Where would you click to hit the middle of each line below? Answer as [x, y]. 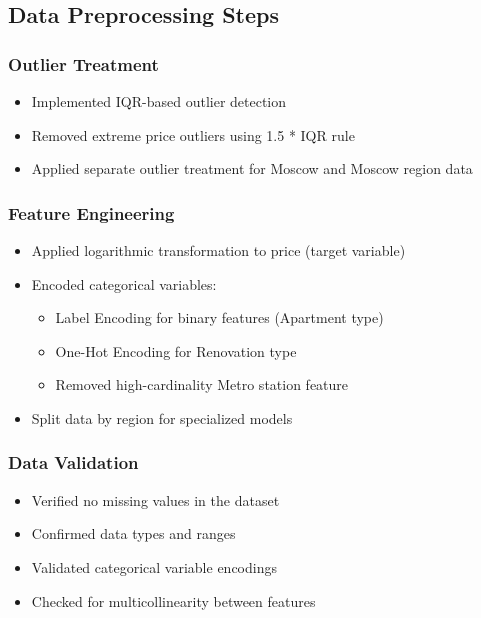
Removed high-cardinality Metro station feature [202, 384]
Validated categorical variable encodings [154, 566]
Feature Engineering [91, 212]
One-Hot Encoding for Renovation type [176, 350]
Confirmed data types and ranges [133, 533]
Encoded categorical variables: [124, 283]
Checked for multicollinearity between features [173, 600]
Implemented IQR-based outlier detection [159, 101]
